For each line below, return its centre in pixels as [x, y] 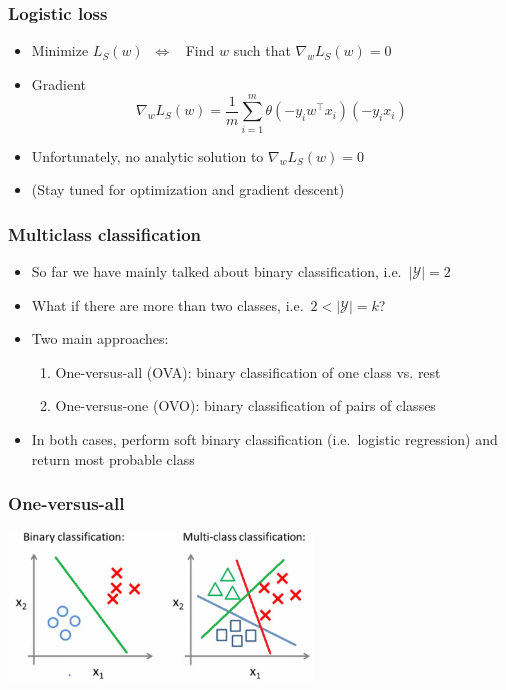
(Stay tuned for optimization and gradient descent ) [188, 189]
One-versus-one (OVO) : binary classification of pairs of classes [245, 405]
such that [262, 50]
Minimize [60, 50]
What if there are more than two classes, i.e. [167, 304]
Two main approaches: [100, 338]
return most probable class [113, 458]
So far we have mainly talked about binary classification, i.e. [216, 270]
